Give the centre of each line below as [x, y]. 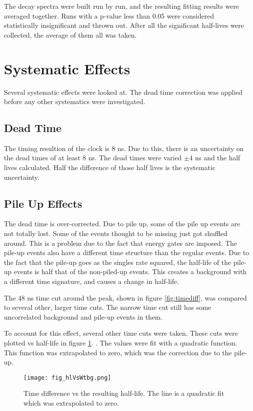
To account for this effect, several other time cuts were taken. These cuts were [121, 333]
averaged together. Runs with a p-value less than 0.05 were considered [109, 15]
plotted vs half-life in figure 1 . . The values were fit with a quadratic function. [121, 343]
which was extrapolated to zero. [71, 403]
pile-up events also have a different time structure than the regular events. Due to [126, 252]
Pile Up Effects [43, 203]
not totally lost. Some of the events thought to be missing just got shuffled [116, 233]
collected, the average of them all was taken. [70, 34]
